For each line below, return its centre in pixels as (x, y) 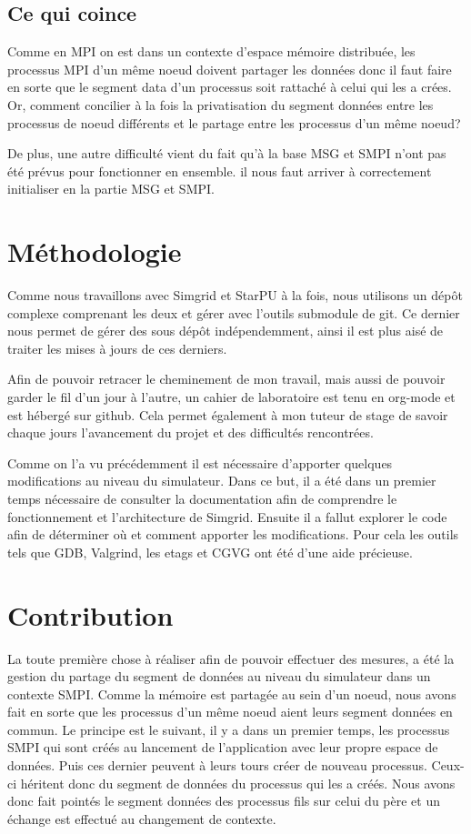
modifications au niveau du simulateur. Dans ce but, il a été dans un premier (222, 481)
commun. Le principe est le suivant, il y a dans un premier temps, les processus (229, 729)
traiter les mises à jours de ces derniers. (117, 348)
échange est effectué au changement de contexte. (142, 818)
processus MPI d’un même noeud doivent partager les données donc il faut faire (230, 69)
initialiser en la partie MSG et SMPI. (111, 189)
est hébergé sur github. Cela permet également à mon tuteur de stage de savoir (228, 414)
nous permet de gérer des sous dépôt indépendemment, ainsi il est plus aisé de (225, 331)
